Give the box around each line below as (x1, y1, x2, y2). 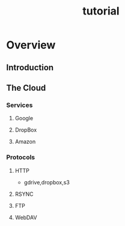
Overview (6, 38, 56, 52)
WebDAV (14, 213, 37, 221)
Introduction (6, 62, 54, 73)
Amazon (14, 138, 36, 146)
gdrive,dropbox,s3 (23, 178, 70, 186)
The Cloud (6, 83, 46, 93)
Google (14, 115, 34, 122)
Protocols (6, 153, 35, 161)
